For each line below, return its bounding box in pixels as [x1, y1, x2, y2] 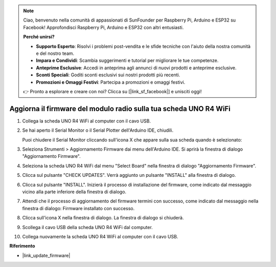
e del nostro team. [36, 50, 75, 56]
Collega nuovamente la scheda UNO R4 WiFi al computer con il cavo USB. [22, 233, 178, 239]
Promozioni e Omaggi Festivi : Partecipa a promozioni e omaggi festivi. [36, 79, 186, 85]
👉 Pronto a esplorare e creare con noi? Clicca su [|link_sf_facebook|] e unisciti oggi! [23, 88, 202, 94]
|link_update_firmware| [22, 252, 71, 258]
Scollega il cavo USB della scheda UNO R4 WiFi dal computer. [22, 224, 153, 230]
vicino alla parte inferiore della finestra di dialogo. [22, 189, 127, 195]
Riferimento [9, 243, 35, 249]
